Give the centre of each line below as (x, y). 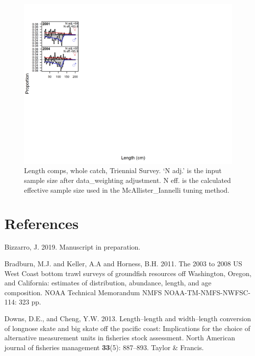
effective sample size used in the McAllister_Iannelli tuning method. (127, 190)
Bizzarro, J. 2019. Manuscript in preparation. (73, 247)
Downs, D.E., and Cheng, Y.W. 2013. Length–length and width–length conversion (128, 318)
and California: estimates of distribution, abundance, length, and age (108, 283)
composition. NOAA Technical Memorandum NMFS (83, 292)
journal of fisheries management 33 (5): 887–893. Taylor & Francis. (104, 347)
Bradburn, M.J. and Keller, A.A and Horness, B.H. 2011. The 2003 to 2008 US (123, 263)
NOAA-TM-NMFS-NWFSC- (207, 292)
